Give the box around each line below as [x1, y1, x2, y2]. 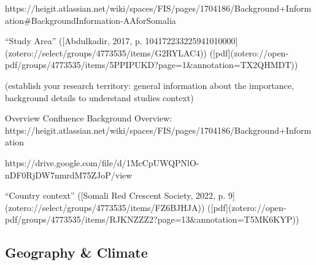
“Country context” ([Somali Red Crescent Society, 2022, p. [5, 189, 226, 202]
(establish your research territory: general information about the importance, [5, 79, 294, 91]
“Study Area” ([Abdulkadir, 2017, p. [5, 34, 142, 47]
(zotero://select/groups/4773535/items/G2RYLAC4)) [5, 46, 207, 59]
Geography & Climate [5, 243, 148, 262]
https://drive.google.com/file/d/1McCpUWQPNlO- [5, 156, 199, 169]
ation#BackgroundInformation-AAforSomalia [5, 13, 176, 26]
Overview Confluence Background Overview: [5, 112, 172, 125]
